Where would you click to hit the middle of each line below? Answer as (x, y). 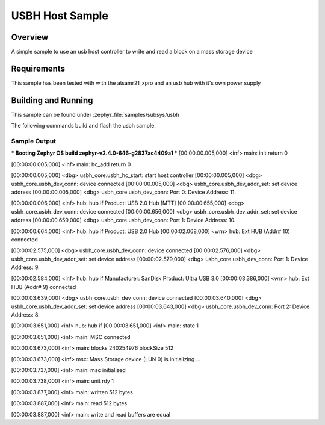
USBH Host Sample (60, 16)
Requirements (38, 68)
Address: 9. (26, 267)
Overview (30, 37)
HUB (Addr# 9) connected (44, 287)
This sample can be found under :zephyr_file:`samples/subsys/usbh (95, 114)
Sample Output (34, 141)
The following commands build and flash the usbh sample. (84, 126)
